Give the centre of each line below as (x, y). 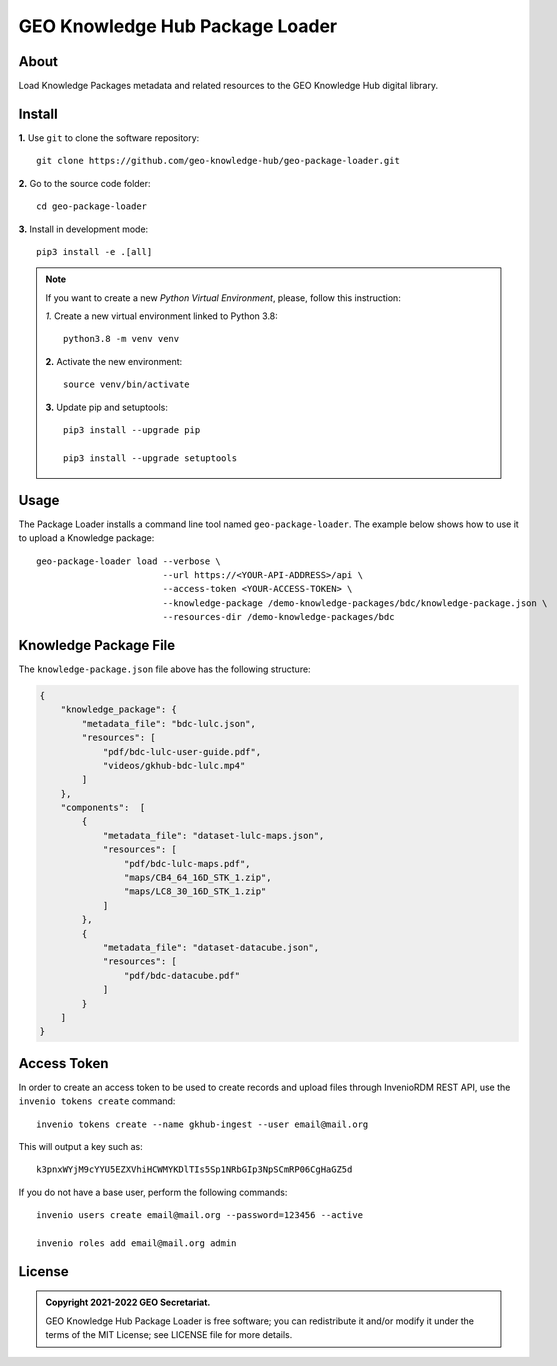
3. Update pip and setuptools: (107, 407)
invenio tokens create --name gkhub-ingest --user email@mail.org (202, 1124)
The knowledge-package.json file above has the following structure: (164, 669)
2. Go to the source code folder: (84, 183)
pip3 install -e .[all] (94, 251)
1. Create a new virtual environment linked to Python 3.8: (162, 316)
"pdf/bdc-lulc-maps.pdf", (187, 863)
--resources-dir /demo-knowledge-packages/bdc (278, 617)
